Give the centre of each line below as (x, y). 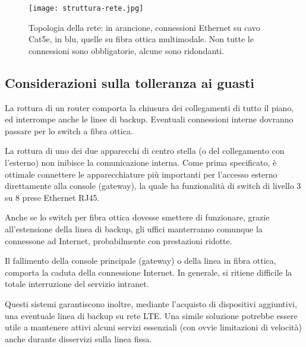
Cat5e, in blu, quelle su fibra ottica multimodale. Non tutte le (141, 39)
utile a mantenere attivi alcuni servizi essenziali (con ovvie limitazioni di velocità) (154, 327)
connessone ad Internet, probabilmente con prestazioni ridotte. (119, 240)
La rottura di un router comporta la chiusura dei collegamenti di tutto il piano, (149, 107)
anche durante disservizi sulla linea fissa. (78, 338)
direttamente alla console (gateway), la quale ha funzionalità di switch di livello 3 (153, 186)
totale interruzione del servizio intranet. (77, 284)
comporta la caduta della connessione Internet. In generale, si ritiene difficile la (149, 272)
